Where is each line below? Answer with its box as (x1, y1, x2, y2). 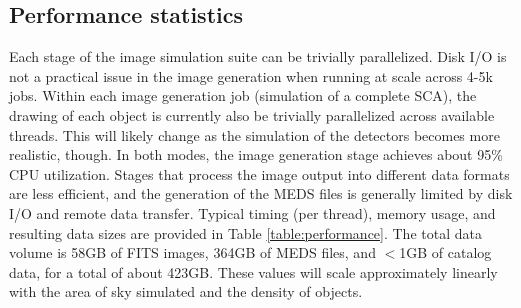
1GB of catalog (399, 242, 492, 263)
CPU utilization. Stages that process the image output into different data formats (9, 163, 510, 184)
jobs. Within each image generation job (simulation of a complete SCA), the (9, 85, 477, 106)
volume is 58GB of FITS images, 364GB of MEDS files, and (9, 242, 376, 263)
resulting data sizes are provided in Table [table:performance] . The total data (9, 222, 482, 243)
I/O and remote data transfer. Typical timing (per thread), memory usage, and (9, 202, 496, 223)
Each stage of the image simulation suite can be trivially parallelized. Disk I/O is (9, 46, 507, 67)
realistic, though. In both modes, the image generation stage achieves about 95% (9, 144, 503, 165)
